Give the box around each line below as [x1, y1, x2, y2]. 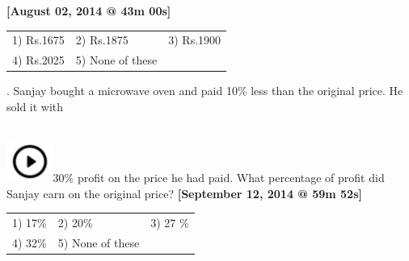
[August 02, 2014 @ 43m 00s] [6, 2, 171, 19]
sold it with [6, 97, 64, 114]
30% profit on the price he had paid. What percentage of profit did [53, 168, 385, 185]
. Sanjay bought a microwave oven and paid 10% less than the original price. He [6, 82, 403, 99]
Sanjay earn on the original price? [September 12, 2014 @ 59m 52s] [6, 184, 362, 201]
